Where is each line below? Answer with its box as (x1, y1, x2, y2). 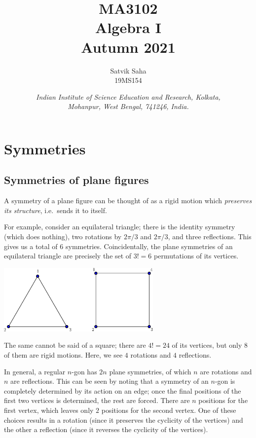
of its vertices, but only (172, 340, 242, 350)
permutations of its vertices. (154, 251, 239, 261)
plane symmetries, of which (109, 366, 191, 376)
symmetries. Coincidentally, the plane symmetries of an (65, 241, 233, 251)
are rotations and (200, 366, 252, 376)
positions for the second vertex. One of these (101, 405, 236, 415)
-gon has (72, 366, 97, 376)
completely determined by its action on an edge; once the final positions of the (4, 385, 241, 396)
